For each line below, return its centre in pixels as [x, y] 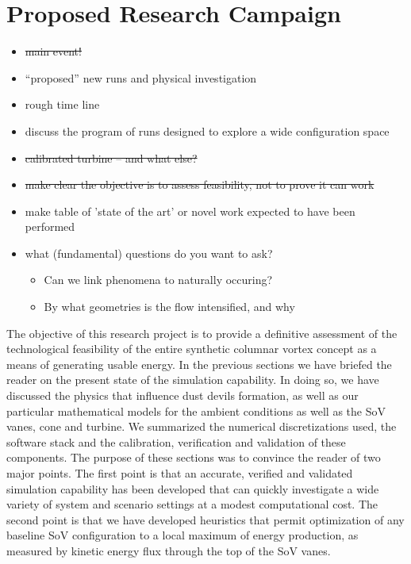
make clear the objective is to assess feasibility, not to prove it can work [200, 184]
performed [50, 226]
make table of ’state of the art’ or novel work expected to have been [190, 211]
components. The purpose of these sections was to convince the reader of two [194, 457]
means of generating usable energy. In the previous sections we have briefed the [199, 364]
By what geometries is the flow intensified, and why [169, 307]
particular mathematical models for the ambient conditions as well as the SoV [196, 411]
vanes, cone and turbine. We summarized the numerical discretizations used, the [202, 426]
